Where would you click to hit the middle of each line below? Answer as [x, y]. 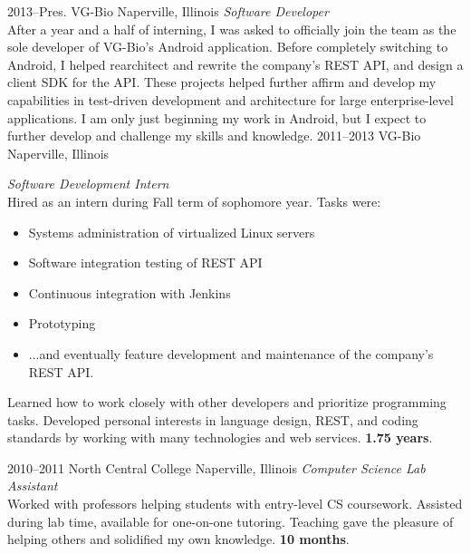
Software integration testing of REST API [145, 262]
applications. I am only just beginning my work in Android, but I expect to [217, 117]
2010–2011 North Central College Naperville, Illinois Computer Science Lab [216, 467]
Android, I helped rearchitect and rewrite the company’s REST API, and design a [235, 64]
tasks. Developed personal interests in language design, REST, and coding [213, 419]
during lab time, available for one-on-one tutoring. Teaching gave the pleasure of [231, 521]
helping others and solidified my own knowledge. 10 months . [178, 539]
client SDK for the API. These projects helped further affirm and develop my [222, 82]
